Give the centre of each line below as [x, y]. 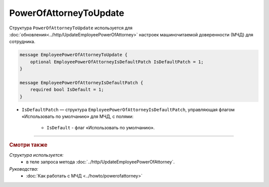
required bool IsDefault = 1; [67, 90]
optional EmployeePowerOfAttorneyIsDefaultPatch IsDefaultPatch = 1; [117, 62]
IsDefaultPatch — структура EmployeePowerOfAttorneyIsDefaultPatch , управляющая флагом [128, 109]
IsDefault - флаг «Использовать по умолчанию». [101, 128]
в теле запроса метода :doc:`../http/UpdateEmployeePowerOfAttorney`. [100, 162]
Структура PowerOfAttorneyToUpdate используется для [71, 28]
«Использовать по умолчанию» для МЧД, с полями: [78, 116]
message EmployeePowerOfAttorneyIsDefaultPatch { [81, 83]
